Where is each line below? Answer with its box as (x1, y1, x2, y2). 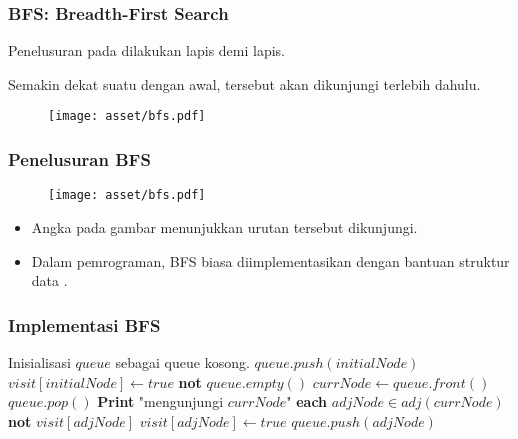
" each (286, 391, 328, 412)
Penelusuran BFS (8, 146, 151, 171)
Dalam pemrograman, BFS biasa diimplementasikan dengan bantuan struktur (31, 250, 510, 271)
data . (31, 270, 68, 291)
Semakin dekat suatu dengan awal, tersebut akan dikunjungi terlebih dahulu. (8, 73, 481, 94)
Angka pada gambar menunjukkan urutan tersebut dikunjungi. (31, 216, 418, 237)
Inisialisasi (8, 351, 71, 372)
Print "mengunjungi (97, 391, 224, 412)
